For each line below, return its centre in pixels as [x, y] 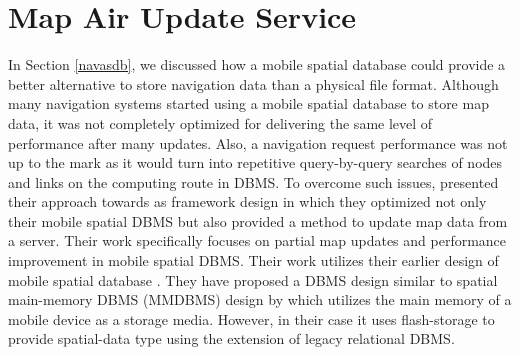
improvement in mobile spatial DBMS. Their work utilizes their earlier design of [253, 260]
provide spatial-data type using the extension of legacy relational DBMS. [231, 338]
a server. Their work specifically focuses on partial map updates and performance [257, 240]
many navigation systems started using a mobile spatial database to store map [248, 103]
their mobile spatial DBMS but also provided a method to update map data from [258, 220]
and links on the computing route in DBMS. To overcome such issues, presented [253, 181]
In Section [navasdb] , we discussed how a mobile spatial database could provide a [257, 64]
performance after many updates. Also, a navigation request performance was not [258, 142]
